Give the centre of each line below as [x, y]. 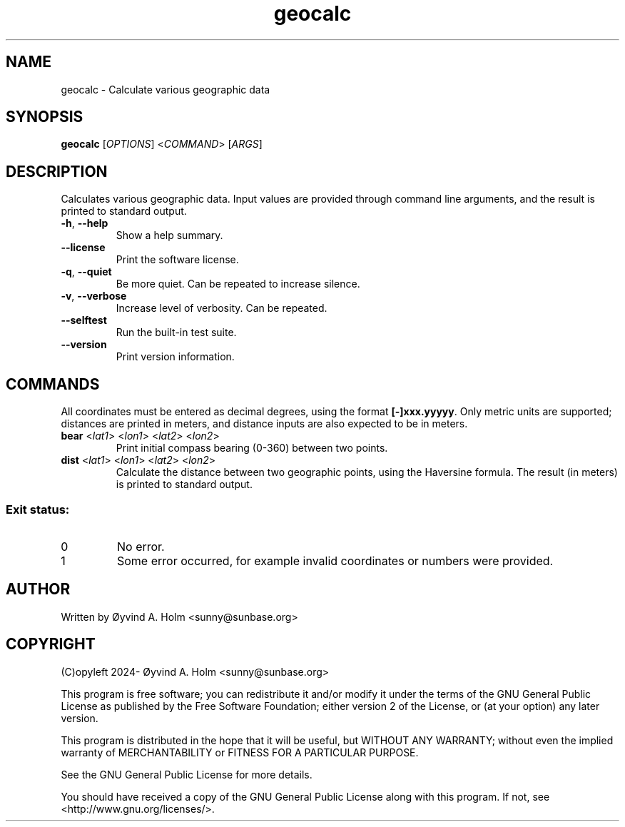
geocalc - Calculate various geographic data [166, 89]
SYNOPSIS [45, 117]
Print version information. [175, 357]
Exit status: [38, 509]
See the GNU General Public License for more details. [187, 774]
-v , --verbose [94, 296]
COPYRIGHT [51, 644]
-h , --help [85, 223]
